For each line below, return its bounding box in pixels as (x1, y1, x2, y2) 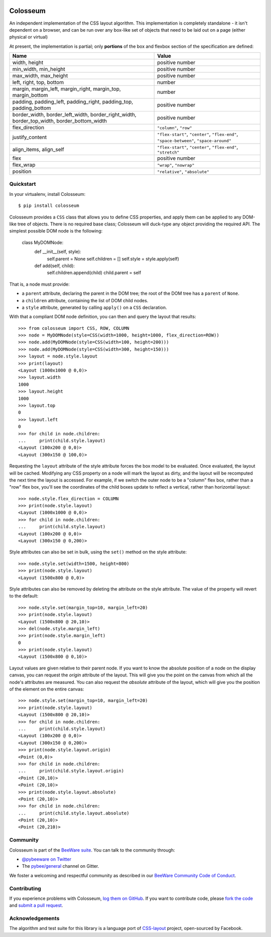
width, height (12, 59, 44, 66)
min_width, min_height (12, 66, 65, 73)
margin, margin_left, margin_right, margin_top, (12, 85, 121, 92)
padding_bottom (12, 104, 51, 111)
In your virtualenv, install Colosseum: (9, 191, 85, 197)
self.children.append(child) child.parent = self (47, 270, 142, 276)
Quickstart (9, 181, 36, 188)
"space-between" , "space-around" (157, 137, 232, 144)
